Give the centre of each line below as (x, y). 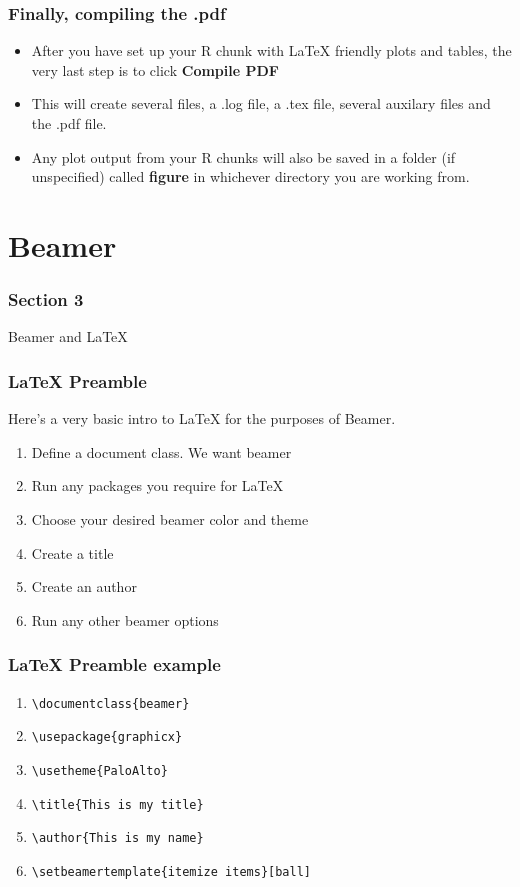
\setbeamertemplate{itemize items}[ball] (171, 871)
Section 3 (46, 299)
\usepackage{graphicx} (107, 737)
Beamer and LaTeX (68, 336)
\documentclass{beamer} (110, 703)
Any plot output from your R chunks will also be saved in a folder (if (243, 156)
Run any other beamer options (125, 619)
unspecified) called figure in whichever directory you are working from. (250, 176)
